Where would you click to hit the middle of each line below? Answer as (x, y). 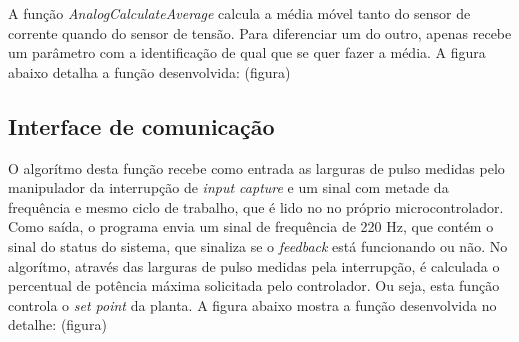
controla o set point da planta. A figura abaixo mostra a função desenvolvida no (252, 304)
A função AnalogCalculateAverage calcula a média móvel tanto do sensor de (239, 13)
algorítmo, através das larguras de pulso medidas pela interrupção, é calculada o (254, 265)
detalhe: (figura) (57, 324)
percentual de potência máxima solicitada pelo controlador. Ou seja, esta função (254, 285)
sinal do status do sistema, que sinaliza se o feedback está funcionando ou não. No (258, 245)
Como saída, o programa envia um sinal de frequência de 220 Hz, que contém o (251, 226)
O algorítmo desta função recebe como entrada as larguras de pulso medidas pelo (256, 167)
